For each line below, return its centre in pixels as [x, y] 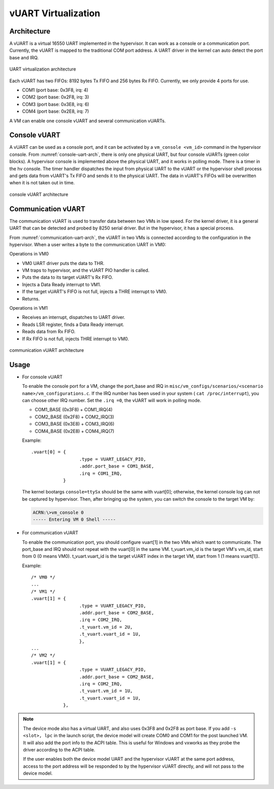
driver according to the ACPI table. [59, 750]
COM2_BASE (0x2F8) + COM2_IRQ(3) [74, 417]
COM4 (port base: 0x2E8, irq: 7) [56, 111]
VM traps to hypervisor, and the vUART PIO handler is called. [86, 270]
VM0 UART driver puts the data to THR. [63, 263]
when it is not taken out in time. [42, 183]
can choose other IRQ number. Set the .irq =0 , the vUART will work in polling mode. [112, 401]
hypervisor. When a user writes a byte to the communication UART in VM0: [88, 244]
